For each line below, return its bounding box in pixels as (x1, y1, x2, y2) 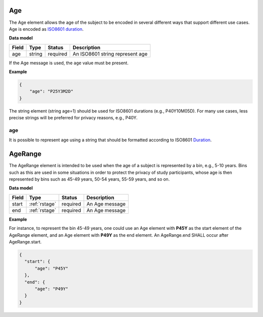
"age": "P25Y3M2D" (29, 89, 74, 94)
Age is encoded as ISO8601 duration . (9, 26, 84, 32)
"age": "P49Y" (35, 286, 68, 292)
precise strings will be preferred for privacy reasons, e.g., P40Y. (9, 115, 138, 121)
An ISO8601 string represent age (72, 50, 148, 57)
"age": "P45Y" (35, 265, 68, 271)
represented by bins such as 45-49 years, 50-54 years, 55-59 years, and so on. (9, 176, 170, 182)
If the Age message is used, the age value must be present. (9, 60, 129, 66)
